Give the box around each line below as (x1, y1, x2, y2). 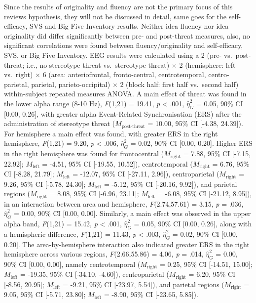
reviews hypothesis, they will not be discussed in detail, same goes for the (4, 11, 226, 21)
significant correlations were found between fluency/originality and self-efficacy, (4, 40, 243, 50)
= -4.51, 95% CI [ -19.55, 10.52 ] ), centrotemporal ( (42, 158, 193, 169)
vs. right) (4, 69, 33, 80)
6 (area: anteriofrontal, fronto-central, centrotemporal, (42, 69, 206, 80)
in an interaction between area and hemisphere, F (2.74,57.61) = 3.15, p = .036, (4, 198, 244, 209)
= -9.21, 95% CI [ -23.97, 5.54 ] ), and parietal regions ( (63, 279, 224, 289)
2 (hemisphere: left (179, 59, 236, 70)
